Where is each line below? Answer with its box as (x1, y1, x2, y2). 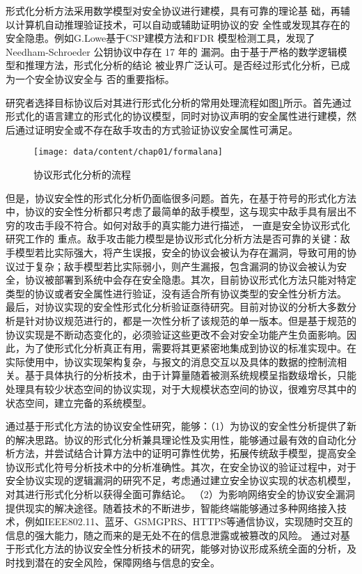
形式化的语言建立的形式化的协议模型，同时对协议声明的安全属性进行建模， (6, 109, 347, 123)
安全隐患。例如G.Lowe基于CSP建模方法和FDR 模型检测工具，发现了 (6, 31, 315, 45)
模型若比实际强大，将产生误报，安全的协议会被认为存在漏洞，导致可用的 (15, 245, 347, 259)
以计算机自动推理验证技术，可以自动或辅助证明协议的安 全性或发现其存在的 (6, 17, 350, 31)
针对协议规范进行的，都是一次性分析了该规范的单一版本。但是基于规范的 (24, 313, 356, 327)
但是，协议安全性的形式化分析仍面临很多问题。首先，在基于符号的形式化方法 (6, 190, 356, 205)
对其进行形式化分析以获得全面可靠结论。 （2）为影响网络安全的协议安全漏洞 (6, 487, 355, 502)
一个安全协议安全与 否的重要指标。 (15, 71, 175, 86)
